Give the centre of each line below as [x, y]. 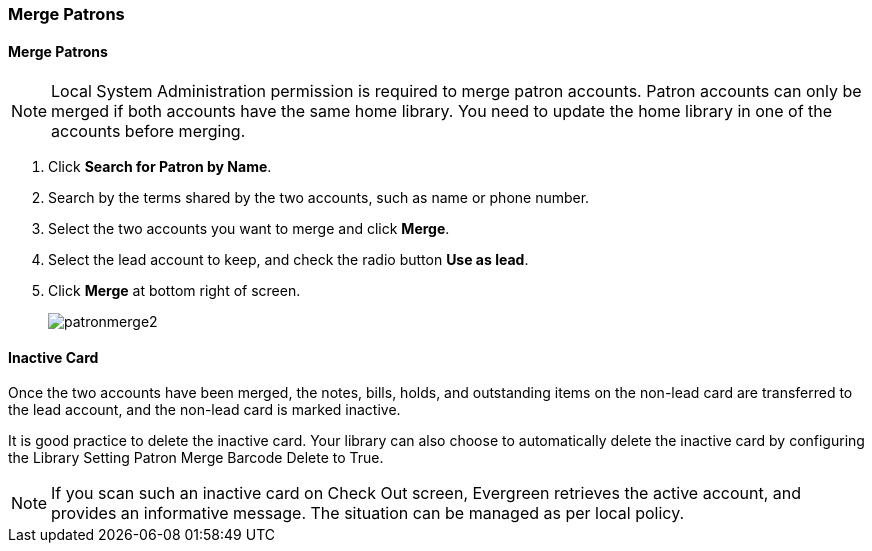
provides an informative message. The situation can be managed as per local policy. [368, 513]
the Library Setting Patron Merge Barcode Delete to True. [196, 458]
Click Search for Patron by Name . [160, 167]
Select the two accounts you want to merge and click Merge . [249, 229]
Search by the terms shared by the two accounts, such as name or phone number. [319, 198]
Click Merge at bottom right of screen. [174, 291]
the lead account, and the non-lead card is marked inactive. [204, 410]
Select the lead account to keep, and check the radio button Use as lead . [288, 260]
